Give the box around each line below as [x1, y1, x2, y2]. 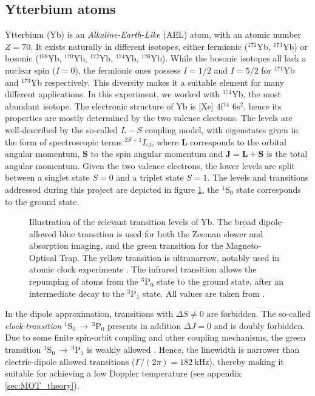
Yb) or [282, 40, 308, 52]
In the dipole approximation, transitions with [5, 307, 174, 320]
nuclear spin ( [5, 63, 56, 76]
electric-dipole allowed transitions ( [5, 355, 135, 367]
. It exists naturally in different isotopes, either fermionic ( [30, 40, 248, 52]
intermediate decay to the [29, 287, 124, 299]
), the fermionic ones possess [75, 63, 181, 76]
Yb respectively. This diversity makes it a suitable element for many [30, 75, 285, 88]
